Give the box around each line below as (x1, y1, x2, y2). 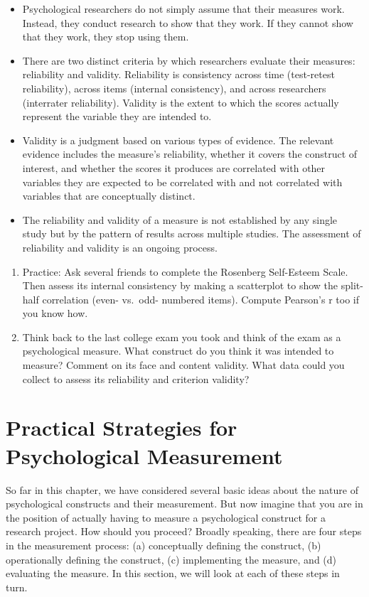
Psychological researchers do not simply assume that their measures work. (22, 1, 345, 16)
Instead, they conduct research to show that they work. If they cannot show (22, 15, 353, 30)
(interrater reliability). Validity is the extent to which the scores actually (22, 95, 339, 109)
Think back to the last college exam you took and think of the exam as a (22, 329, 341, 344)
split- (341, 278, 363, 293)
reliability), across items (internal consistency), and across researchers (22, 80, 326, 95)
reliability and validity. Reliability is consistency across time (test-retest (22, 67, 335, 82)
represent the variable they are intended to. (22, 109, 212, 124)
